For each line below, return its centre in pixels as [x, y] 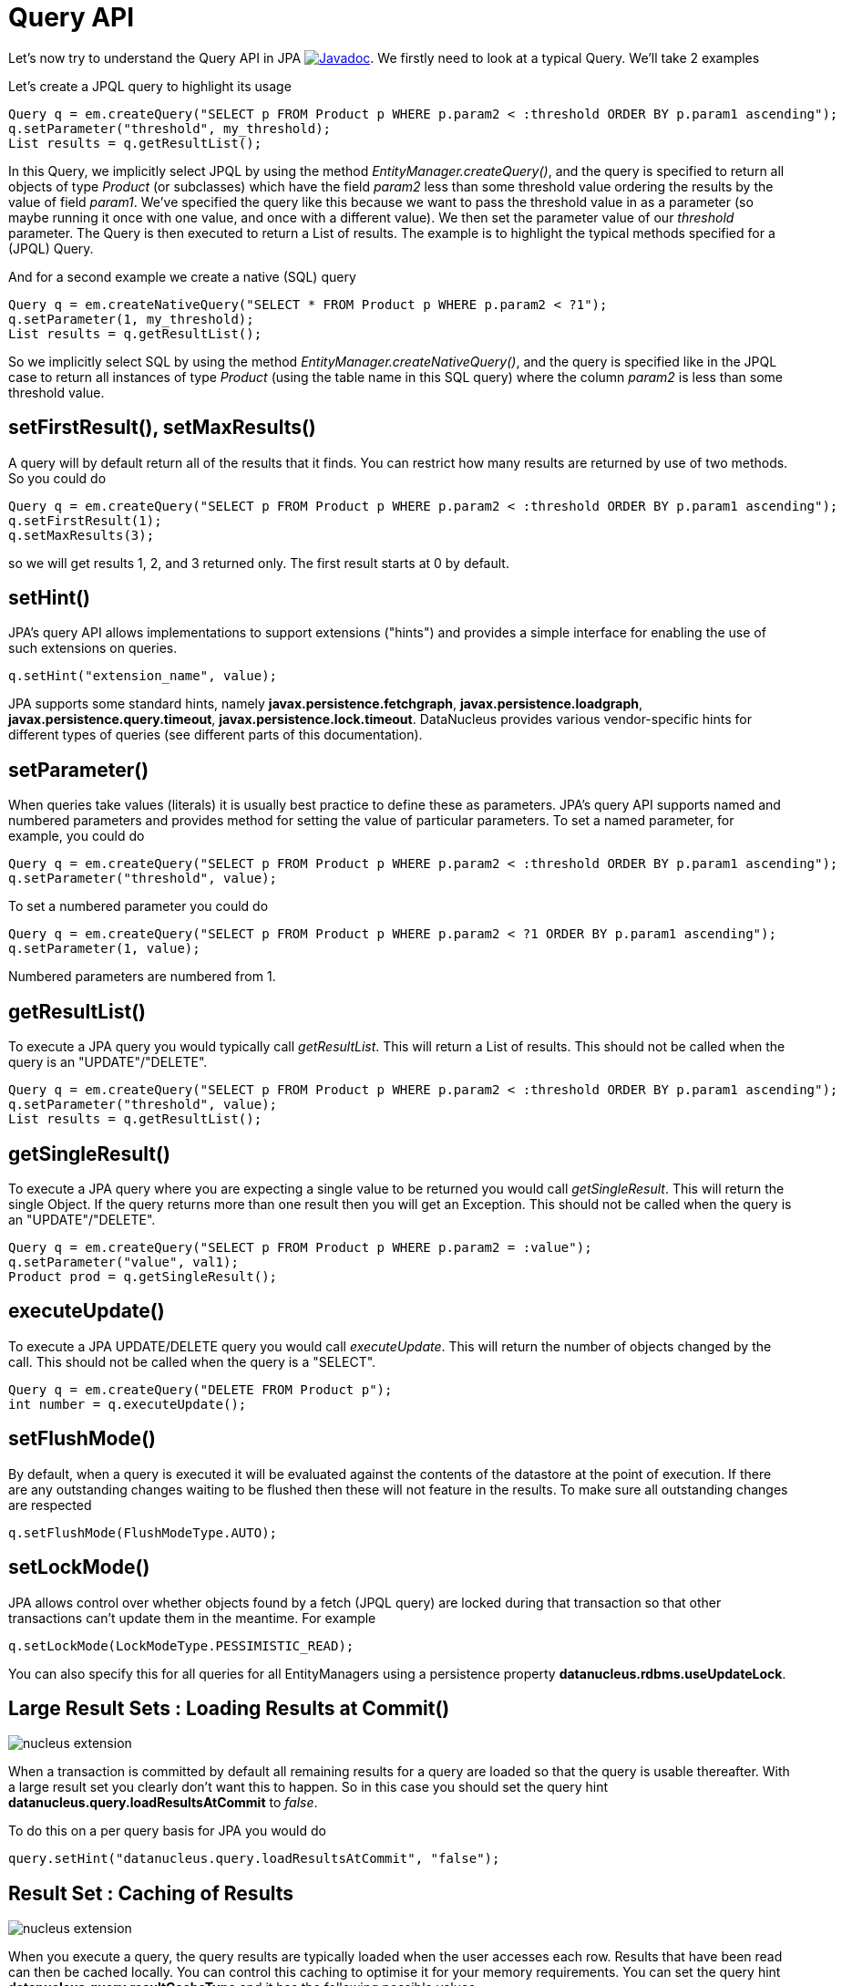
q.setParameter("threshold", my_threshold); [170, 128]
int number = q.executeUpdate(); [128, 1404]
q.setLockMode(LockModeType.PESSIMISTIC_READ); [181, 1645]
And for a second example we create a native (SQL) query [182, 276]
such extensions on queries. [93, 648]
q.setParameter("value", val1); [123, 1262]
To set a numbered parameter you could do [139, 906]
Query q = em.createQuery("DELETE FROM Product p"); [200, 1389]
